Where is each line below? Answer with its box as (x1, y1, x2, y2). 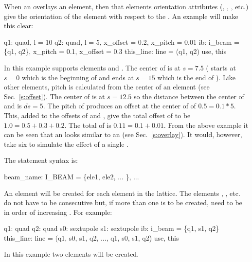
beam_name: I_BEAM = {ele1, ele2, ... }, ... (4, 171, 139, 181)
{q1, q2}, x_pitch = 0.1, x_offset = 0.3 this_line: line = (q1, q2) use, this (4, 46, 227, 56)
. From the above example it (163, 120, 249, 130)
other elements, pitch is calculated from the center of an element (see (4, 82, 210, 92)
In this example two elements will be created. (4, 249, 139, 259)
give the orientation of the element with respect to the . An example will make (4, 11, 238, 21)
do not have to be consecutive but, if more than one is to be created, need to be (4, 197, 242, 208)
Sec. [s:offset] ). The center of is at (4, 91, 105, 101)
